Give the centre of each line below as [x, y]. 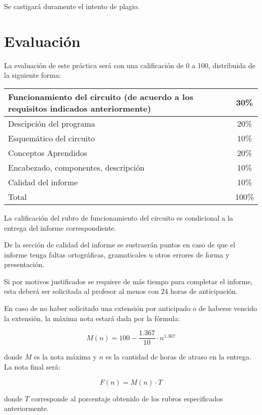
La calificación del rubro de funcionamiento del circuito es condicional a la [119, 217]
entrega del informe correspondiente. [60, 227]
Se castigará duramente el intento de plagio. [72, 6]
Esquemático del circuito [52, 138]
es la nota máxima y [65, 357]
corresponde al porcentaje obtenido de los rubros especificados [127, 398]
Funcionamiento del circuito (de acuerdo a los [101, 96]
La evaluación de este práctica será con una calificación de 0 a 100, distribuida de [130, 65]
